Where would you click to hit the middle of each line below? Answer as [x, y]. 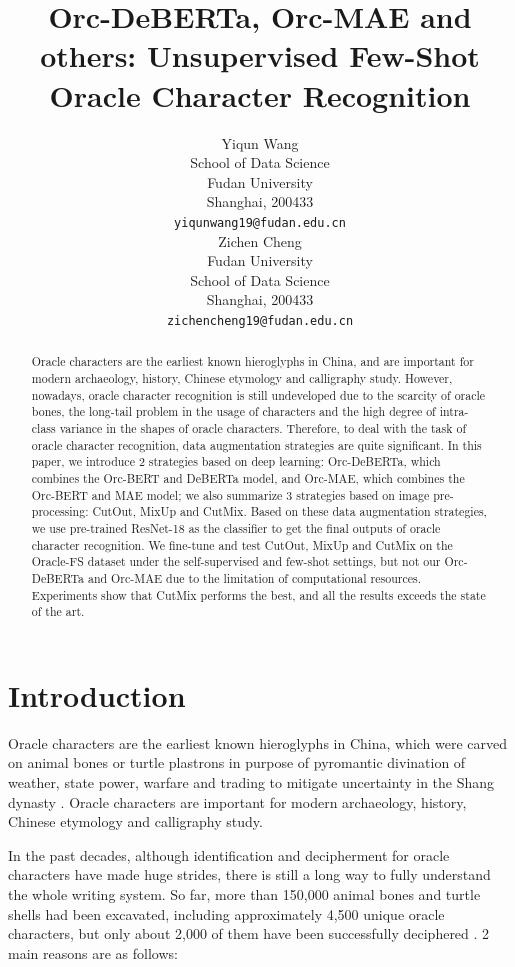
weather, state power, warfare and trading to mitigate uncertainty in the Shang [251, 781]
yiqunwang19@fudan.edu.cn [260, 222]
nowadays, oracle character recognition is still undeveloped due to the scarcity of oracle [258, 394]
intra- [454, 411]
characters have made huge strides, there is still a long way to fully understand [249, 874]
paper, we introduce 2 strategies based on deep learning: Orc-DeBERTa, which [236, 461]
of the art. [58, 611]
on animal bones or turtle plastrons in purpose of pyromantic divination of [237, 762]
